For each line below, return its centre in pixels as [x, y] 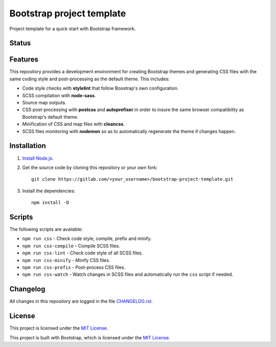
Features [24, 60]
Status [20, 43]
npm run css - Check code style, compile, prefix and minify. [87, 238]
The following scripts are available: [46, 229]
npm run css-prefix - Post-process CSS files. [74, 267]
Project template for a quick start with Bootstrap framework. [73, 29]
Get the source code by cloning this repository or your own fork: [90, 167]
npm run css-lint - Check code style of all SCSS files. [83, 253]
